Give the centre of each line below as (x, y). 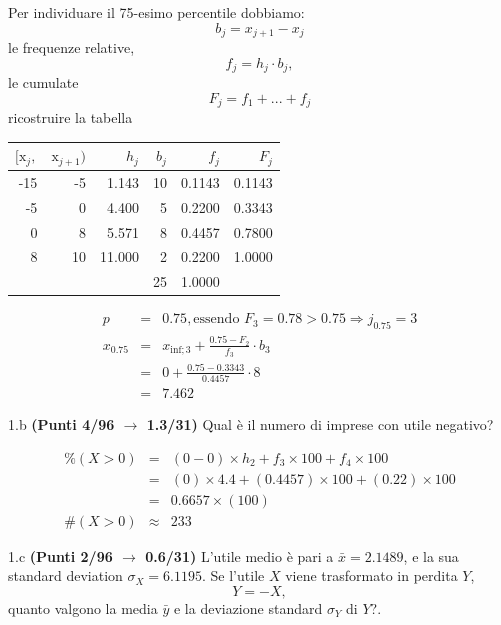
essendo (216, 319)
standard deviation (65, 575)
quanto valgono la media (83, 608)
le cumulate (43, 82)
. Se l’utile (233, 575)
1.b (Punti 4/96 (61, 424)
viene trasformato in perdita (371, 575)
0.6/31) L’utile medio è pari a (239, 555)
